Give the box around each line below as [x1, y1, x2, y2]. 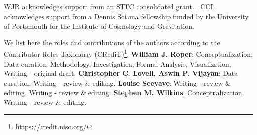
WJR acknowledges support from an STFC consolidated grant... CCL [4, 1, 215, 11]
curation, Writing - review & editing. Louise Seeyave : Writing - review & [4, 77, 231, 88]
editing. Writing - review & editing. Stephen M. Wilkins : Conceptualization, [4, 87, 244, 98]
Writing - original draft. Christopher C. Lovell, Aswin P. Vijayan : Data [4, 68, 238, 78]
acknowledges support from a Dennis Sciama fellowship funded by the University [4, 11, 249, 21]
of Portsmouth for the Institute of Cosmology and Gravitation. [4, 21, 194, 31]
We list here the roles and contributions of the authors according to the [4, 37, 220, 47]
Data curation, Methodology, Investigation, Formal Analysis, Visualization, [4, 58, 231, 68]
